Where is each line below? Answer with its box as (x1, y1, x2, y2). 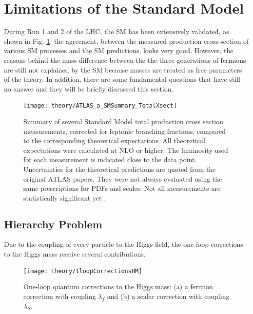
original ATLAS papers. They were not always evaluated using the (23, 173, 222, 184)
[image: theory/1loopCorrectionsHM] (23, 267, 142, 275)
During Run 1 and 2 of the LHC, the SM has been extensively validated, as (4, 26, 229, 37)
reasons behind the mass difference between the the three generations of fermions (4, 55, 246, 65)
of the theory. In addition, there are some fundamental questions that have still (4, 74, 241, 84)
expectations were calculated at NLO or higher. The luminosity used (23, 145, 228, 155)
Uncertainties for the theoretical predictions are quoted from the (23, 164, 216, 174)
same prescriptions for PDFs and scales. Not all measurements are (23, 183, 221, 193)
